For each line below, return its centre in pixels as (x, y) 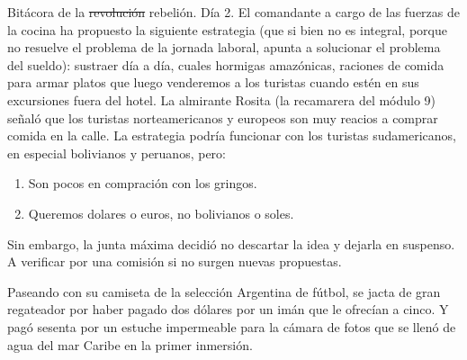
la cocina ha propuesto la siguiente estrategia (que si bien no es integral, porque (227, 29)
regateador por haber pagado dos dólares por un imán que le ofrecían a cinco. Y (228, 309)
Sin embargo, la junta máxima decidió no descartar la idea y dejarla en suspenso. (231, 243)
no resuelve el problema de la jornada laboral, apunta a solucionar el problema (224, 47)
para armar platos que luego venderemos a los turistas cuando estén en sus (213, 82)
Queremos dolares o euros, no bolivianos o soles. (161, 213)
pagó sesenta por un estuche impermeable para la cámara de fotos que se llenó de (232, 326)
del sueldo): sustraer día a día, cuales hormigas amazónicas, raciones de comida (226, 64)
